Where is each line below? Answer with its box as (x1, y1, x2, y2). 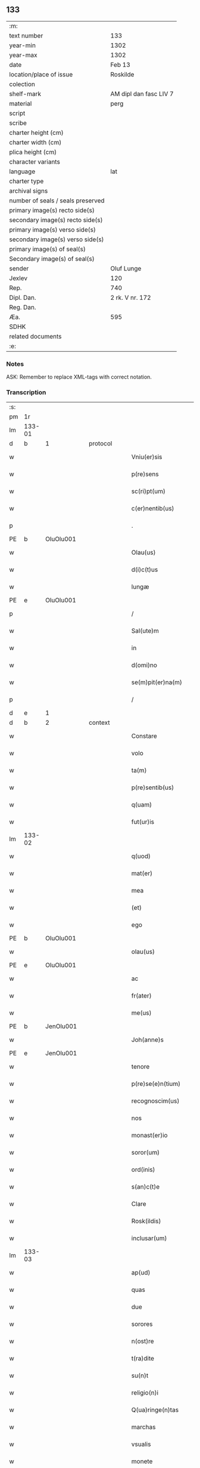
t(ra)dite (131, 1355, 155, 1363)
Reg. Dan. (9, 303, 37, 311)
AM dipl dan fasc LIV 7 (110, 90, 174, 98)
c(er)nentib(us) (131, 504, 174, 513)
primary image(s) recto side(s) (9, 206, 95, 214)
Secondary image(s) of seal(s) (9, 254, 95, 263)
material (9, 99, 32, 107)
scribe (9, 119, 27, 127)
